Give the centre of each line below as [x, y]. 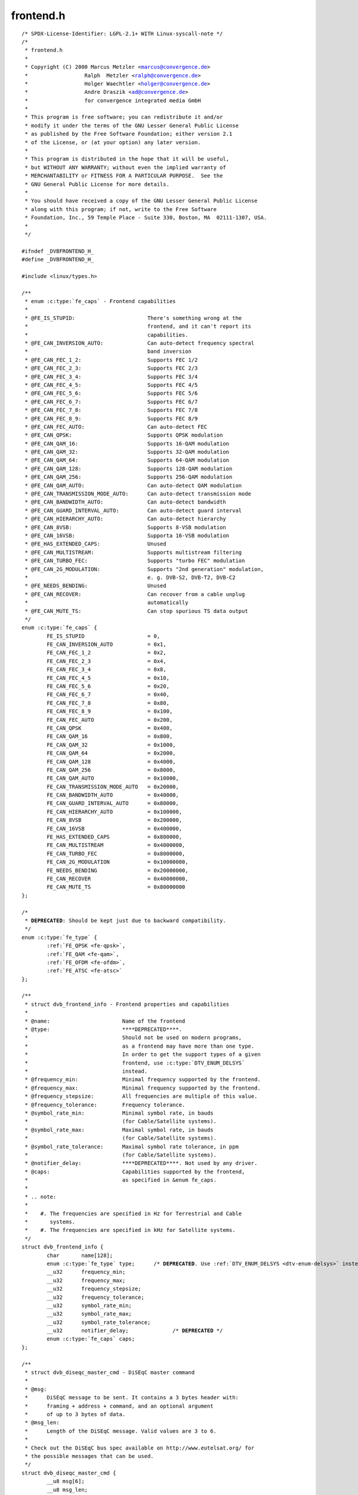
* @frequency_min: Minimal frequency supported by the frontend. [143, 1080]
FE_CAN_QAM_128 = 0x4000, [111, 762]
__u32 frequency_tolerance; [95, 1297]
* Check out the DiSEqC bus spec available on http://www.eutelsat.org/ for [140, 1448]
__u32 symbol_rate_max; [89, 1314]
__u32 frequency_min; [86, 1272]
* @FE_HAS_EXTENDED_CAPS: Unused [95, 544]
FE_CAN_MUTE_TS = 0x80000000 [116, 887]
